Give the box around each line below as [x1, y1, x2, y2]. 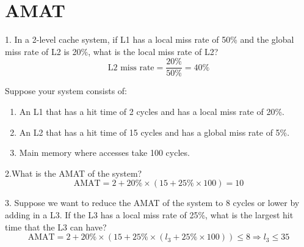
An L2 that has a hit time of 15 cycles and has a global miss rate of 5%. [19, 125, 290, 138]
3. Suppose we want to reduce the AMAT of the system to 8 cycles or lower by [5, 196, 300, 209]
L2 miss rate [107, 63, 154, 72]
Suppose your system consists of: [5, 84, 127, 97]
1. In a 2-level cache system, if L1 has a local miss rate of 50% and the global [5, 33, 294, 46]
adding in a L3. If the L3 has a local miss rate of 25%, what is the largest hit [5, 208, 294, 221]
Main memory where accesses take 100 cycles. [19, 146, 190, 159]
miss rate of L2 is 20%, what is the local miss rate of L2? [5, 45, 219, 57]
